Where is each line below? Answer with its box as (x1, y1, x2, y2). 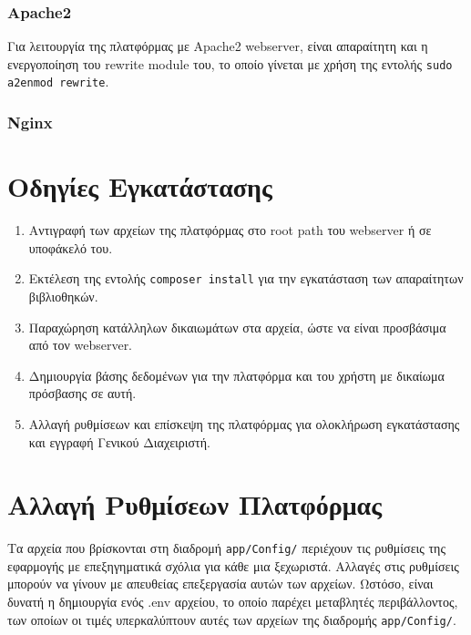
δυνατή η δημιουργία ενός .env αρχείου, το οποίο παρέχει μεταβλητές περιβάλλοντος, (7, 592, 458, 611)
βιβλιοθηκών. (28, 286, 98, 305)
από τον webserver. (28, 335, 133, 354)
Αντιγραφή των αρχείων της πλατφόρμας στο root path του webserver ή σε (28, 220, 432, 240)
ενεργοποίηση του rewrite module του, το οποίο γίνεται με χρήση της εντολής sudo (7, 54, 453, 73)
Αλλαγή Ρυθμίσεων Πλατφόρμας (7, 486, 383, 523)
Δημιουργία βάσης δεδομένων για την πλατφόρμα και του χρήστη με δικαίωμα (28, 365, 445, 384)
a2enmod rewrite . (7, 72, 109, 91)
